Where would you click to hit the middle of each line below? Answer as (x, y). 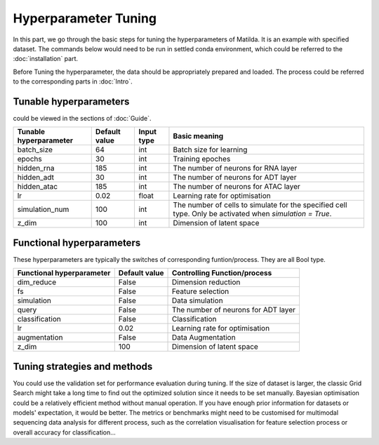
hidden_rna (36, 168)
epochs (29, 159)
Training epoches (202, 159)
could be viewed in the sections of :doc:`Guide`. (82, 119)
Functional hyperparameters (77, 243)
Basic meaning (198, 136)
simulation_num (43, 209)
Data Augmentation (204, 338)
